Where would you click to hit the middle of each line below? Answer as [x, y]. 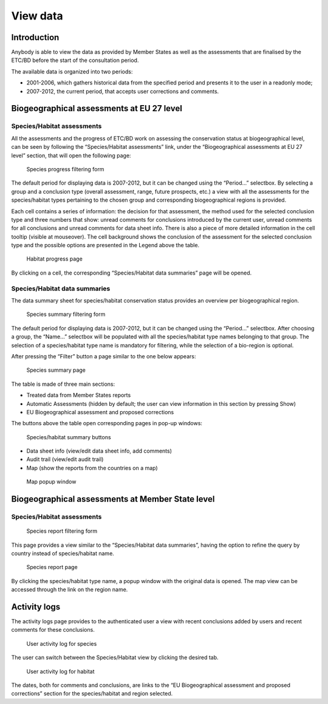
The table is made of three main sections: [63, 384]
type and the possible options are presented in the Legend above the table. [105, 245]
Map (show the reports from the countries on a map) [92, 468]
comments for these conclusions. [53, 630]
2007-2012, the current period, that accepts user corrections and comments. [123, 91]
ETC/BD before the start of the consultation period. [75, 60]
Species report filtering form [62, 531]
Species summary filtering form [66, 314]
